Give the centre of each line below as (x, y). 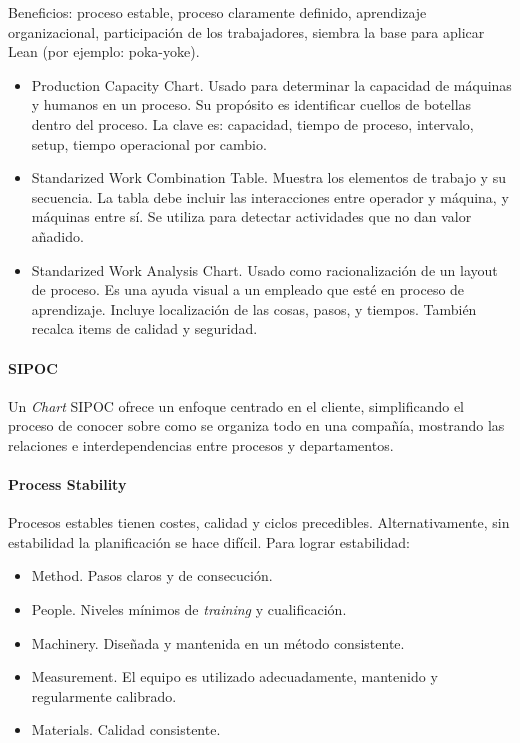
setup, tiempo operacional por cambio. (149, 143)
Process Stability (67, 484)
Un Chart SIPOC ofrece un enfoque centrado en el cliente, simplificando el (236, 405)
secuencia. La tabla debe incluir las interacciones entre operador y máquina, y (270, 196)
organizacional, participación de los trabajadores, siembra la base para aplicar (246, 31)
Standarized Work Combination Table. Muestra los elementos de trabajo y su (268, 177)
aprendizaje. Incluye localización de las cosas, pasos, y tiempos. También (254, 308)
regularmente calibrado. (104, 695)
